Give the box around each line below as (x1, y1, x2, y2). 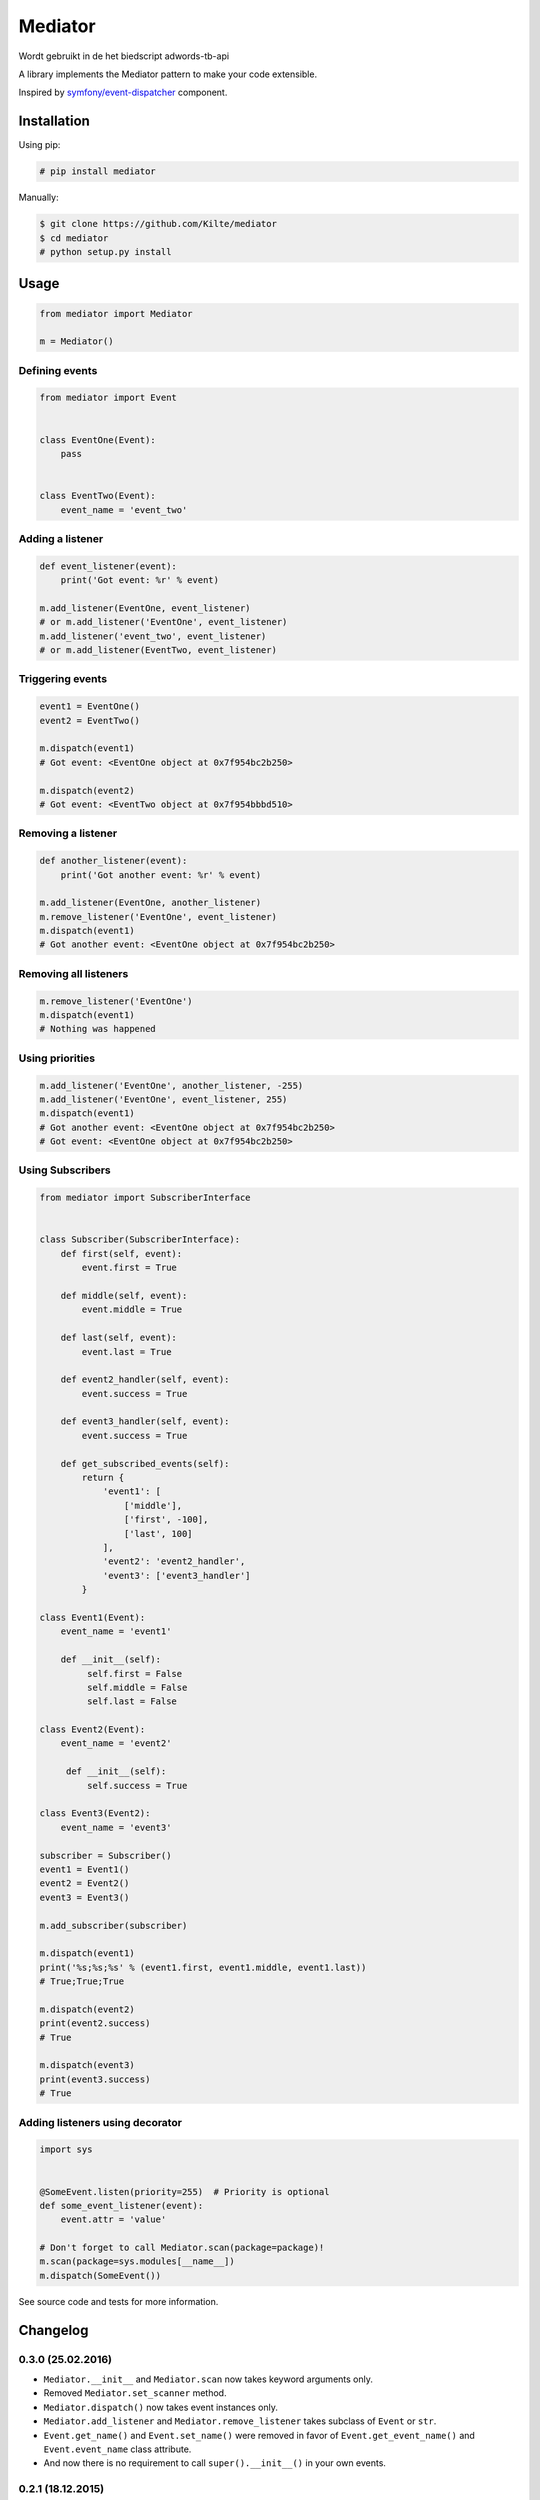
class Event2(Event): (39, 1724, 146, 1735)
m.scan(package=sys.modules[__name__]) (39, 2256, 235, 2267)
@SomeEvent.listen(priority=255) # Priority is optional (39, 2186, 330, 2197)
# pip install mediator (39, 166, 157, 177)
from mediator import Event (39, 392, 177, 404)
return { (81, 1472, 125, 1484)
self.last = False (86, 1696, 177, 1707)
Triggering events (18, 672, 108, 686)
